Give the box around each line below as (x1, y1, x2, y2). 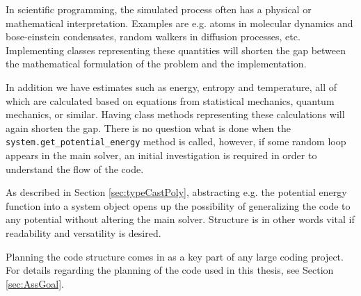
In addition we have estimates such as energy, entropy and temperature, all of (6, 79, 337, 94)
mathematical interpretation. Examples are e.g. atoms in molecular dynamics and (6, 15, 353, 30)
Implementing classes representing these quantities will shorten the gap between (6, 42, 346, 57)
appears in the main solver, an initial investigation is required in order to (6, 148, 317, 162)
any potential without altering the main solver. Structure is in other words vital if (6, 212, 355, 227)
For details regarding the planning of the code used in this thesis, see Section (6, 263, 334, 277)
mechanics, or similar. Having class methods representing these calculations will (6, 107, 345, 122)
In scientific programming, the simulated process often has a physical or (6, 2, 312, 16)
